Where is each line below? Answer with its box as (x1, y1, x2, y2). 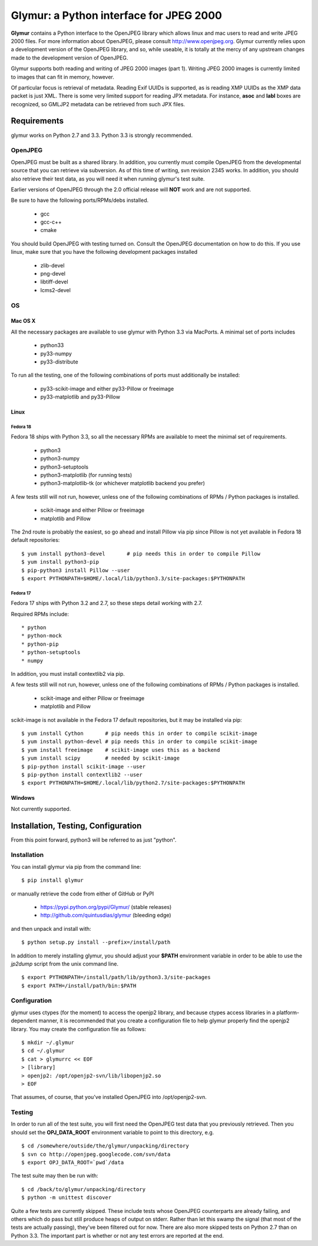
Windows (11, 794, 35, 802)
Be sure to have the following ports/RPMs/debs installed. (11, 197, 149, 204)
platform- (276, 1009, 300, 1016)
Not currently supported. (11, 805, 71, 812)
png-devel (40, 270, 66, 277)
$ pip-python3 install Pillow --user (21, 567, 131, 574)
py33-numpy (40, 350, 72, 357)
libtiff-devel (40, 278, 68, 286)
